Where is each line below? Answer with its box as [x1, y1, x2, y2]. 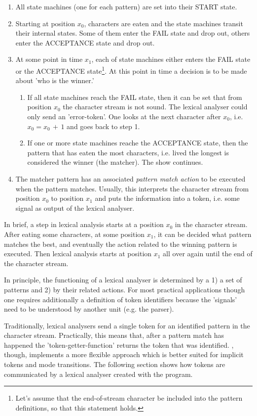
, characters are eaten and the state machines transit [84, 18, 243, 28]
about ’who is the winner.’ [15, 75, 94, 86]
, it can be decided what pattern [153, 229, 252, 239]
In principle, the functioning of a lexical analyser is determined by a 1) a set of [4, 275, 242, 285]
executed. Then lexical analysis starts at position [4, 248, 152, 259]
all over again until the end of [163, 248, 253, 259]
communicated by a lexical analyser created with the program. [4, 369, 193, 379]
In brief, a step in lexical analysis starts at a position [4, 219, 164, 230]
